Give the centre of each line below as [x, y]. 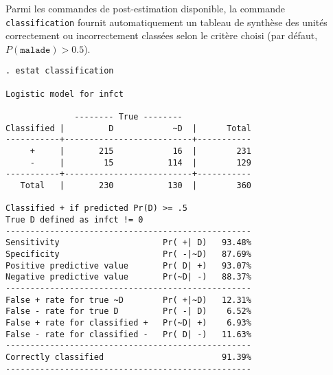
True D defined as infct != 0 [74, 219]
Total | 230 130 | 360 [136, 185]
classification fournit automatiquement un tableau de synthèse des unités [166, 22]
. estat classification [60, 71]
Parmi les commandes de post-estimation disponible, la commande [145, 8]
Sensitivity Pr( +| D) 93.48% [128, 243]
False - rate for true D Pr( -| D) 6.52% [128, 311]
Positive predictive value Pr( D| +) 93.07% [128, 265]
